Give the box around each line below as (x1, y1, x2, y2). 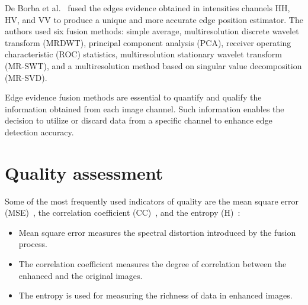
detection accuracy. (5, 125, 74, 138)
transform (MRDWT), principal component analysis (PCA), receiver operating (5, 36, 291, 48)
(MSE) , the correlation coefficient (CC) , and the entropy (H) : (5, 206, 240, 219)
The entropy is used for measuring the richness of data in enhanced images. (18, 289, 293, 301)
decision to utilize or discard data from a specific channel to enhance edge (5, 114, 272, 126)
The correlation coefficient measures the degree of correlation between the (18, 258, 287, 270)
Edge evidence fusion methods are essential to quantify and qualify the (5, 91, 262, 103)
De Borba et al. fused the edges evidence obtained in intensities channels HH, (5, 2, 290, 14)
